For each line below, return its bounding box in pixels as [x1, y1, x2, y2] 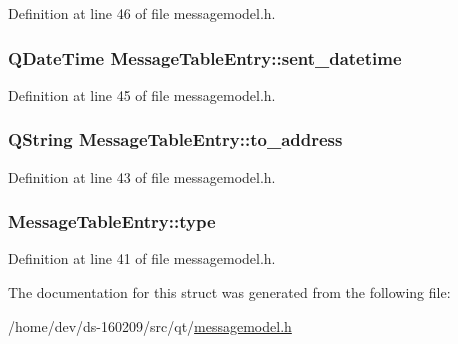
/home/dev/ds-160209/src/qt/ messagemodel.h [8, 315, 292, 336]
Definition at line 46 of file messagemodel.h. [8, 3, 276, 23]
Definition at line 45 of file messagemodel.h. [8, 84, 276, 105]
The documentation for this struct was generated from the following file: [8, 282, 451, 303]
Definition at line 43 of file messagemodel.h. [8, 166, 276, 187]
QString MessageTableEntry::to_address [8, 127, 343, 152]
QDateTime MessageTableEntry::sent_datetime [8, 45, 402, 70]
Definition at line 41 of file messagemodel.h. [8, 248, 276, 269]
